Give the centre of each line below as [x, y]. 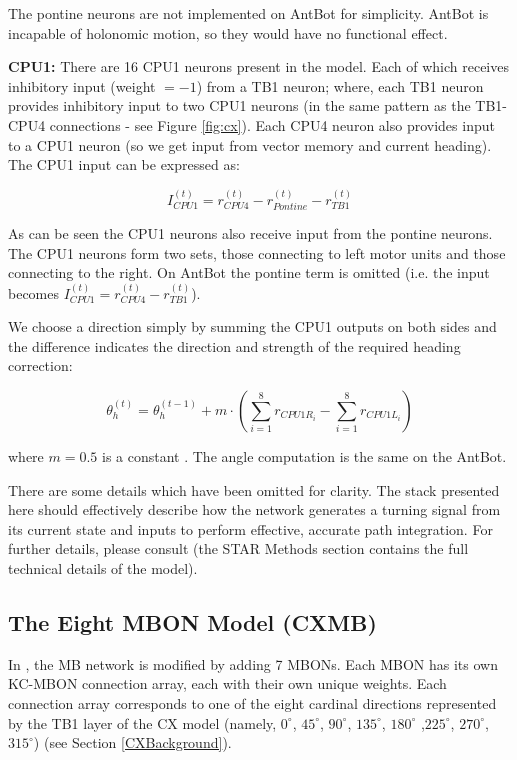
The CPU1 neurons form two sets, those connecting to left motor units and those [257, 252]
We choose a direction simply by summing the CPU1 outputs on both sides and [252, 326]
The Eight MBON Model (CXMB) [192, 621]
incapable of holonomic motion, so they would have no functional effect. [228, 32]
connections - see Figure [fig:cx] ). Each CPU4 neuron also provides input [272, 124]
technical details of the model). [103, 567]
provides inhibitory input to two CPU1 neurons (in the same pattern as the [239, 105]
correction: [40, 365]
